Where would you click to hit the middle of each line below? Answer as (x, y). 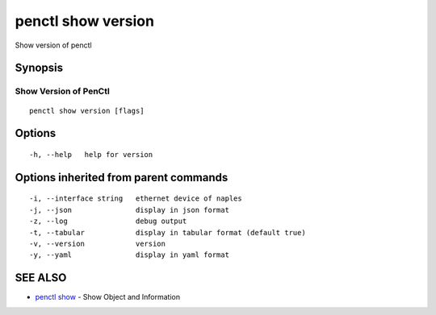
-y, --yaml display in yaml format (130, 255)
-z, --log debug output (108, 221)
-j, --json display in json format (130, 210)
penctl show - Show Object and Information (108, 297)
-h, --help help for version (91, 154)
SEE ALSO (41, 278)
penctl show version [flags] (87, 110)
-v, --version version (97, 243)
